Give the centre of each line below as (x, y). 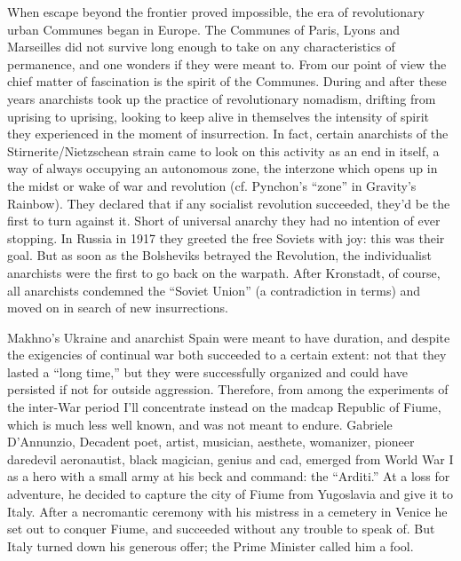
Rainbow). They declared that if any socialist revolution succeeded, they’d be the (229, 203)
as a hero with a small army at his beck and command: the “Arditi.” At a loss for (229, 476)
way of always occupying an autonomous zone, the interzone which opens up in (223, 168)
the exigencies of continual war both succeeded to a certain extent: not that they (227, 355)
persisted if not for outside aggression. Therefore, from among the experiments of (228, 389)
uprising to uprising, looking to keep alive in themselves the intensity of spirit (219, 116)
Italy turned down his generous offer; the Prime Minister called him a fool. (211, 545)
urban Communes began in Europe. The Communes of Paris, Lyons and (204, 29)
